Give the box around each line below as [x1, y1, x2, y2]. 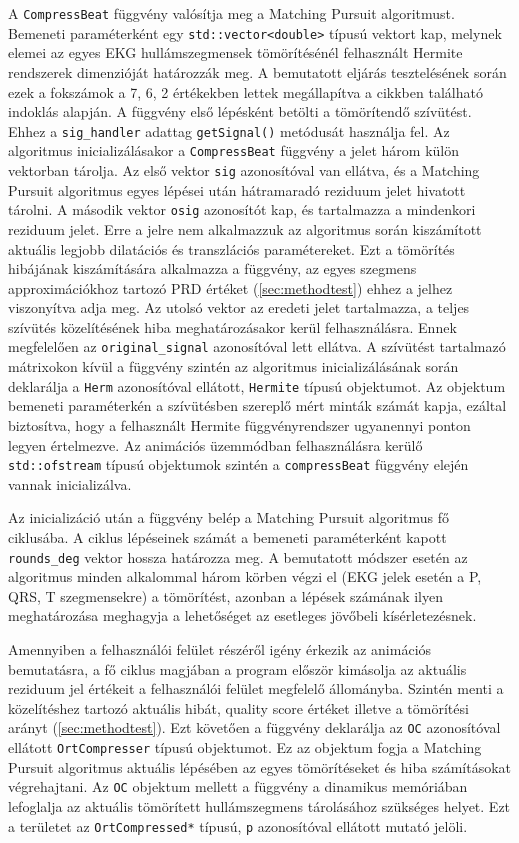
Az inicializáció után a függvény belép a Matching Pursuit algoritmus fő [8, 507, 450, 528]
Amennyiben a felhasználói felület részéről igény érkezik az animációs [8, 639, 432, 660]
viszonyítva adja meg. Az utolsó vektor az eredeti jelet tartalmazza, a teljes [8, 297, 470, 318]
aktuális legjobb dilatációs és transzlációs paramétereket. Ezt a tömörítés [8, 238, 455, 259]
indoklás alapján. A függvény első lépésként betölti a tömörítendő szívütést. [8, 101, 472, 122]
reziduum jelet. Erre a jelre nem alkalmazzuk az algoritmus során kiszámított [8, 218, 482, 239]
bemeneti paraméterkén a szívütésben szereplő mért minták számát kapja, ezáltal [8, 395, 507, 416]
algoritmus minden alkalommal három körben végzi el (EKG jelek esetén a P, [8, 566, 482, 587]
